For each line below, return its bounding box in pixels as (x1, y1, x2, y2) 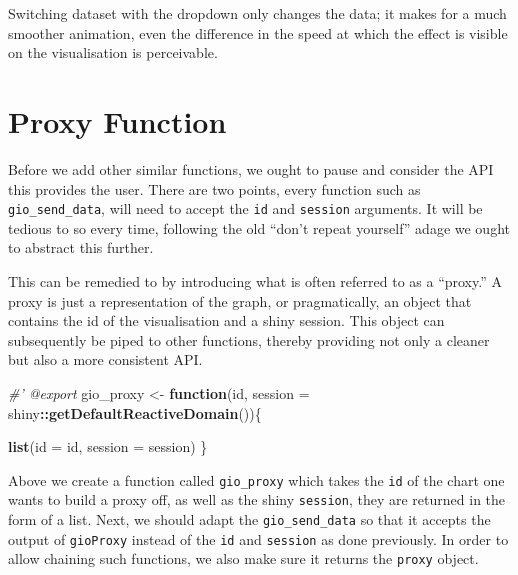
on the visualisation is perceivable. (8, 42, 218, 63)
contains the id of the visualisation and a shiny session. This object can (8, 310, 445, 331)
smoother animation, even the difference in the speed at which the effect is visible (8, 22, 508, 43)
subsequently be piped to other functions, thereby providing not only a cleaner (8, 329, 490, 350)
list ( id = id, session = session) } (8, 436, 208, 457)
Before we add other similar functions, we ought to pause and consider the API (8, 158, 494, 179)
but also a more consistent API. (8, 349, 203, 370)
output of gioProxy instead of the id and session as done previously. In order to (8, 528, 509, 549)
